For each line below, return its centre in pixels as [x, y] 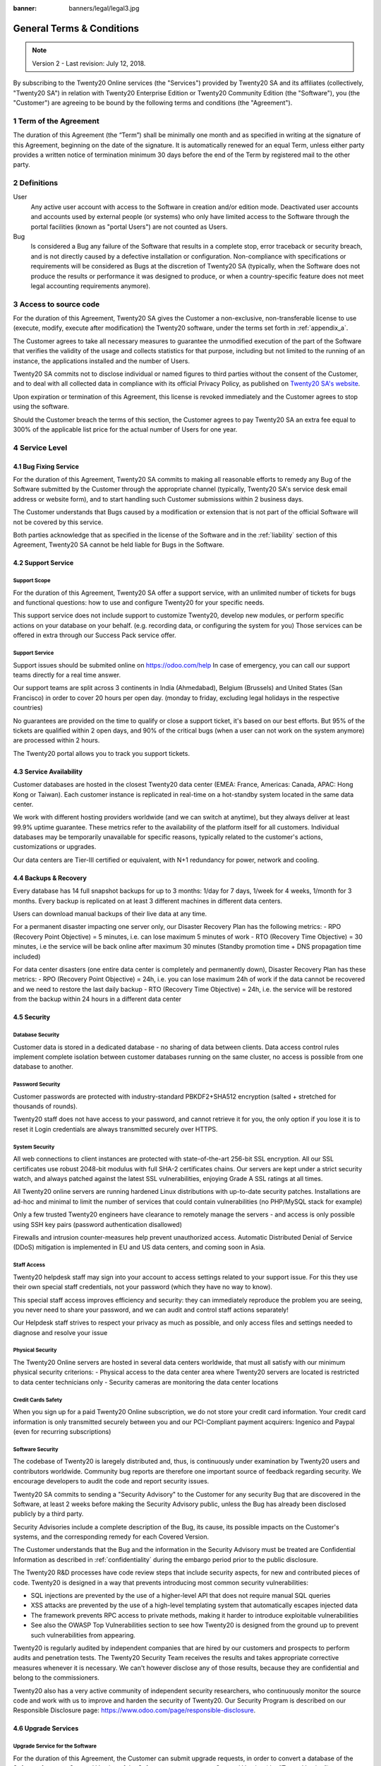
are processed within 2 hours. [56, 740]
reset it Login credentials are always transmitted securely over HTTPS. [115, 1129]
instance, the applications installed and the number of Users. [102, 361]
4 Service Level [40, 447]
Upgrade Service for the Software [55, 1746]
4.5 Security [32, 1017]
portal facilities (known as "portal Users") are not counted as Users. [129, 227]
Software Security [36, 1449]
